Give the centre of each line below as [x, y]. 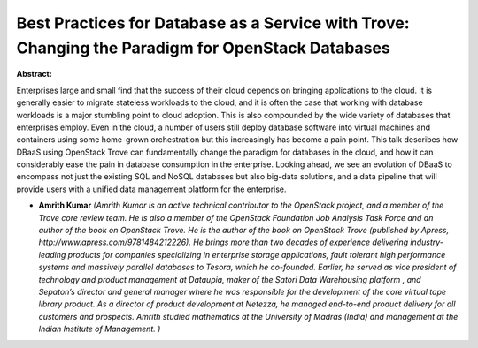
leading [52, 254]
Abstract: [34, 74]
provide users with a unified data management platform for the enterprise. [151, 189]
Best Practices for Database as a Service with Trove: [213, 23]
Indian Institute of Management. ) [100, 329]
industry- [427, 242]
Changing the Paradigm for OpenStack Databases [204, 48]
